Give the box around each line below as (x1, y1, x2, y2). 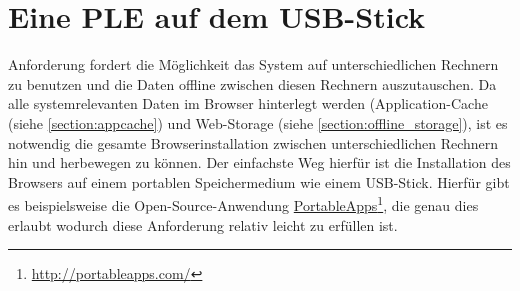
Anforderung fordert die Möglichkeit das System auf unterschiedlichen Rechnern (8, 54, 499, 75)
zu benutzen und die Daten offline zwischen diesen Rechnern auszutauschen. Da (8, 73, 497, 94)
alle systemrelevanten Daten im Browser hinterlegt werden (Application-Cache (8, 93, 488, 114)
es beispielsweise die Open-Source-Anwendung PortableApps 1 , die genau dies (8, 192, 479, 215)
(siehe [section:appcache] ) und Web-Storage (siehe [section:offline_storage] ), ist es (8, 112, 508, 133)
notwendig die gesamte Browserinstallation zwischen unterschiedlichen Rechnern (8, 132, 499, 153)
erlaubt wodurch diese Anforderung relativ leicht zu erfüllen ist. (8, 214, 398, 235)
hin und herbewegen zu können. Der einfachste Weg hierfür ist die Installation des (8, 152, 511, 173)
